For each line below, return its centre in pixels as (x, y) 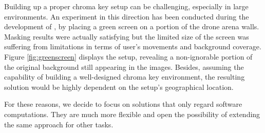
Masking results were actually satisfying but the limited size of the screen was (127, 36)
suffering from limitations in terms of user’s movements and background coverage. (133, 46)
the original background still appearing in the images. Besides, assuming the (124, 66)
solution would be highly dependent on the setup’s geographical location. (119, 87)
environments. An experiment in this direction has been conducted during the (127, 16)
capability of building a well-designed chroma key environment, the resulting (125, 77)
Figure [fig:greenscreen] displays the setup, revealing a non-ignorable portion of (128, 56)
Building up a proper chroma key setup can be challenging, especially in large (126, 6)
